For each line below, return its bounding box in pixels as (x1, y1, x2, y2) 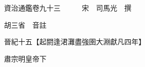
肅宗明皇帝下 (4, 53, 46, 63)
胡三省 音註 (4, 19, 46, 30)
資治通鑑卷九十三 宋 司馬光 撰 (4, 3, 131, 13)
